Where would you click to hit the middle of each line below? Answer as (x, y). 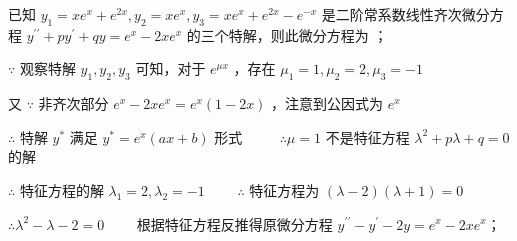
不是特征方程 (367, 136)
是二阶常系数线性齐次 (391, 14)
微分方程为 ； (343, 34)
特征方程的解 (61, 189)
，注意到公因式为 (327, 103)
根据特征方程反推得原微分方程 (234, 223)
